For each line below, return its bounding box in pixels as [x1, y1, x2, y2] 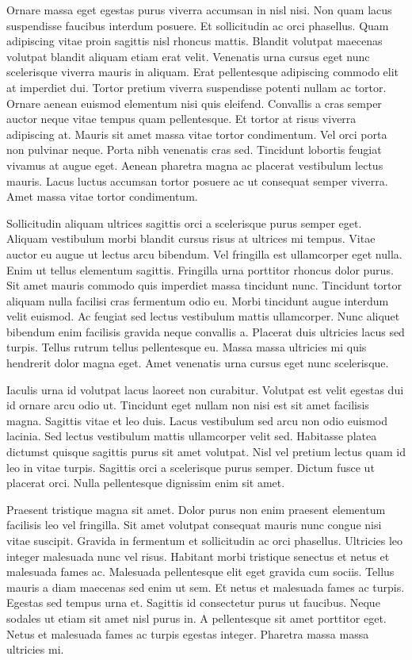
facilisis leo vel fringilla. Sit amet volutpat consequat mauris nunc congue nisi [6, 516, 382, 533]
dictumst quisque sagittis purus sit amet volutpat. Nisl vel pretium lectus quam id [6, 443, 406, 460]
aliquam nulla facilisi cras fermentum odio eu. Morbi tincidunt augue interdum [6, 292, 389, 309]
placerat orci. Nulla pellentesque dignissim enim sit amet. [6, 474, 285, 491]
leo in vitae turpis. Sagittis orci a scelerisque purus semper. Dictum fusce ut [6, 459, 375, 475]
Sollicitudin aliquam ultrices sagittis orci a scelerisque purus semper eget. [6, 214, 362, 231]
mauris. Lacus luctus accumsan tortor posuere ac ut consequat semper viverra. [6, 172, 388, 189]
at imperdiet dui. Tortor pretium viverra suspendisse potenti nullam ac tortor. [6, 79, 387, 95]
